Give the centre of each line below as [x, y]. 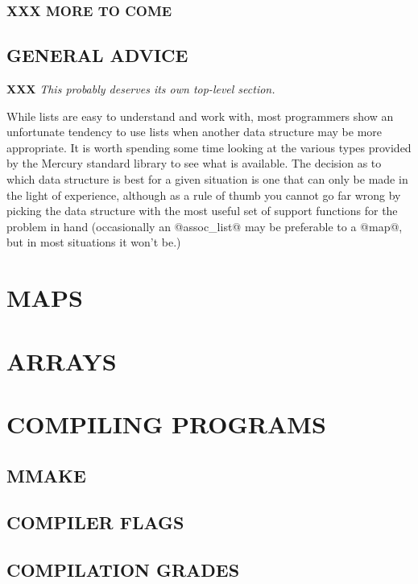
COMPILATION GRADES [123, 570]
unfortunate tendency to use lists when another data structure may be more [195, 132]
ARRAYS [62, 360]
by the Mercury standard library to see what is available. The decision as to [194, 163]
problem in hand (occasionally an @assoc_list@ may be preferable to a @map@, [205, 226]
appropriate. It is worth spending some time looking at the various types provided [209, 147]
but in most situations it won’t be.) [94, 242]
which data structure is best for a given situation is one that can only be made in [207, 179]
